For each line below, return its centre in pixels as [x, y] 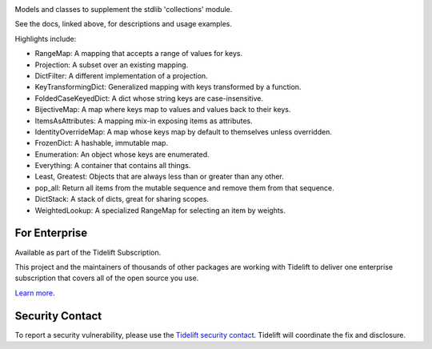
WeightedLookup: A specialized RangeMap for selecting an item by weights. [160, 210]
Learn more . [35, 293]
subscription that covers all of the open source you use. [107, 278]
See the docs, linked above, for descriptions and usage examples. [123, 24]
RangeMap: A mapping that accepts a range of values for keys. [139, 54]
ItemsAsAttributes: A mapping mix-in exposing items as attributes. [144, 121]
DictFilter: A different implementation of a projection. [121, 75]
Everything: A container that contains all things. [113, 166]
